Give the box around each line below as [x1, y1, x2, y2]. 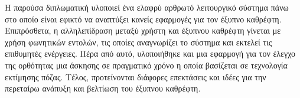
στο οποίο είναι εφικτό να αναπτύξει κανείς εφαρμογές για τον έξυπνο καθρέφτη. [5, 12, 282, 25]
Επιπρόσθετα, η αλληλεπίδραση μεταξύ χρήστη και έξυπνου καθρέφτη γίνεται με [5, 24, 281, 37]
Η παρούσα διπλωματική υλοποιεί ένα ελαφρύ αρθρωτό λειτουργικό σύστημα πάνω [5, 1, 289, 13]
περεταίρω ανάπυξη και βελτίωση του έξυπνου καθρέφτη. [5, 82, 201, 94]
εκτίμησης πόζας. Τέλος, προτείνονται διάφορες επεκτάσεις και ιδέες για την [5, 70, 266, 83]
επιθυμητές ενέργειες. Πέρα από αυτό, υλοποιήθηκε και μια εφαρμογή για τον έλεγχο [5, 47, 296, 60]
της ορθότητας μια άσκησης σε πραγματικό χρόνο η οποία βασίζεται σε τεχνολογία [5, 58, 288, 71]
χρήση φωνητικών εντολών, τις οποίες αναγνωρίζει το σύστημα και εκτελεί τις [5, 35, 272, 48]
